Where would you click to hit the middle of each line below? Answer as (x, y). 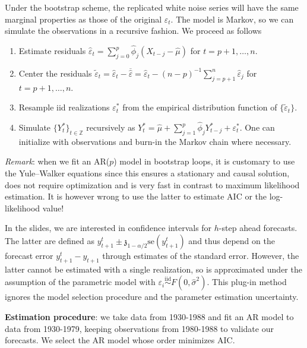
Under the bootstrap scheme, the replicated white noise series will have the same (152, 7)
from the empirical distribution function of (200, 107)
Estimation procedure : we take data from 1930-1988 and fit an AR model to (149, 316)
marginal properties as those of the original (83, 19)
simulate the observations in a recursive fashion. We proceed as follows (133, 31)
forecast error (29, 255)
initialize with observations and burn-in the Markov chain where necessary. (155, 141)
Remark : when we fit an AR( (57, 161)
